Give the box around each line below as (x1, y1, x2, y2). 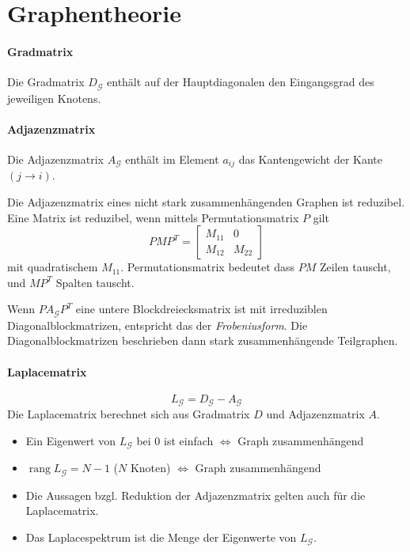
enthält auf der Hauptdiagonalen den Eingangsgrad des (107, 74, 374, 90)
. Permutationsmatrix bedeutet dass (120, 259, 295, 275)
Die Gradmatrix (7, 74, 85, 90)
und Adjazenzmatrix (266, 406, 365, 422)
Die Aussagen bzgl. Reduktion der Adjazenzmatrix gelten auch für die (25, 486, 366, 503)
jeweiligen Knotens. (7, 89, 101, 106)
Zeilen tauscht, (320, 259, 391, 275)
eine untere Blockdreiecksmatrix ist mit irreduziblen (75, 301, 328, 317)
